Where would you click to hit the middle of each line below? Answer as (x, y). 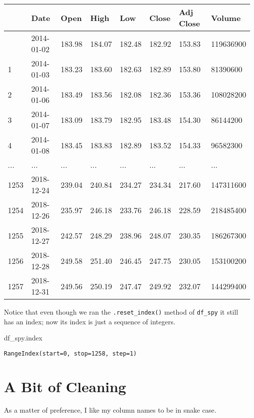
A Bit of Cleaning (65, 386)
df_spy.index (23, 338)
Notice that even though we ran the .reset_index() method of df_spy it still (121, 312)
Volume (226, 18)
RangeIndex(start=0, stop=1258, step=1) (71, 353)
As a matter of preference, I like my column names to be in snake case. (110, 409)
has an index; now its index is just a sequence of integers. (90, 321)
